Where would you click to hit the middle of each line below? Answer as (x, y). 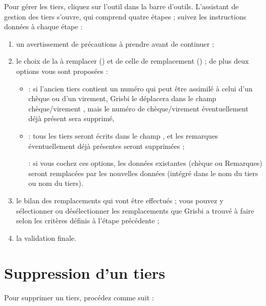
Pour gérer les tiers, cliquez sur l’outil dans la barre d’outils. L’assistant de (121, 6)
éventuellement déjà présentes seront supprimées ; (106, 146)
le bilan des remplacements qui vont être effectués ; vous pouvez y (120, 200)
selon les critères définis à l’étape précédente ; (88, 221)
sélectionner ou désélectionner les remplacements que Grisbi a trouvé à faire (135, 210)
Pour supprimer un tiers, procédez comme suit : (79, 298)
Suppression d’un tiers (85, 273)
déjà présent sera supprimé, (71, 118)
